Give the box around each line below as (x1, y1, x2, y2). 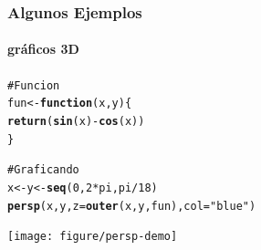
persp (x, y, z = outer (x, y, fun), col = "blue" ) (7, 199, 256, 213)
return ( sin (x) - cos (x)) (7, 114, 145, 128)
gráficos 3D (7, 39, 79, 58)
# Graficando (7, 163, 79, 177)
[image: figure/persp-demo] (7, 230, 178, 244)
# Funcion (7, 78, 60, 92)
